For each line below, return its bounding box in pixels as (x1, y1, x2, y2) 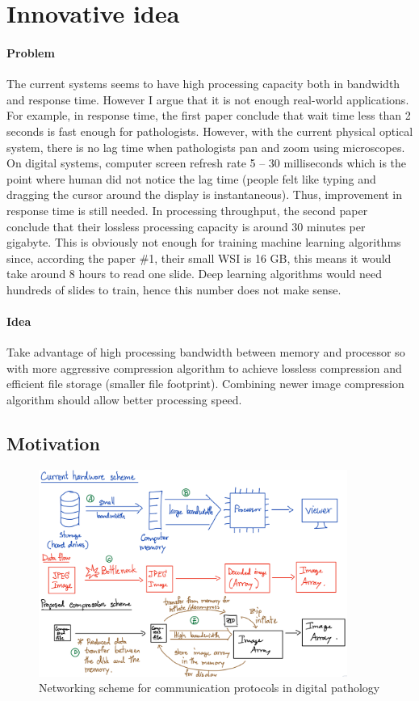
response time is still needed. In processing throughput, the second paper (6, 201, 368, 218)
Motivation (6, 431, 100, 456)
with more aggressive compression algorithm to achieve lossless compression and (6, 359, 402, 376)
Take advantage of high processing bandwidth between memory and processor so (6, 344, 405, 361)
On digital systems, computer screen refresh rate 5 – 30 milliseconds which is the (6, 154, 407, 171)
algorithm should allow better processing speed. (6, 391, 242, 408)
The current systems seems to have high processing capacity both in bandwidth (6, 75, 400, 92)
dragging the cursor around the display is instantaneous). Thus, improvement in (6, 186, 402, 203)
